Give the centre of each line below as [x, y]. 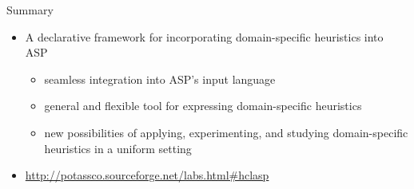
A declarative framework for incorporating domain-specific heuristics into [204, 36]
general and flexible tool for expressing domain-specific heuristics [203, 106]
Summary [30, 10]
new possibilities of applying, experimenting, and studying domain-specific [226, 132]
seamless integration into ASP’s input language [160, 79]
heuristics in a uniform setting [118, 148]
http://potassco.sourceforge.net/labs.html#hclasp [147, 175]
